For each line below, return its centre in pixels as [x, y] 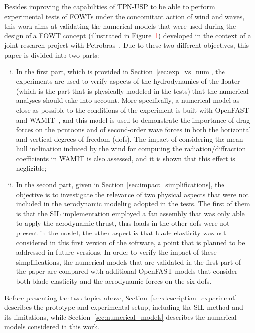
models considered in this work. [52, 326]
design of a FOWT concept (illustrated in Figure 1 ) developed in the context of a [128, 35]
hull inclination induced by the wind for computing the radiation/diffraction [131, 149]
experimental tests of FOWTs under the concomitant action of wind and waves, [125, 16]
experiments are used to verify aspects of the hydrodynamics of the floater [128, 81]
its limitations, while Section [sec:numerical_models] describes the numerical [121, 316]
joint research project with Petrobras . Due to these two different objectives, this [127, 45]
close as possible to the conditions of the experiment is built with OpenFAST [132, 110]
